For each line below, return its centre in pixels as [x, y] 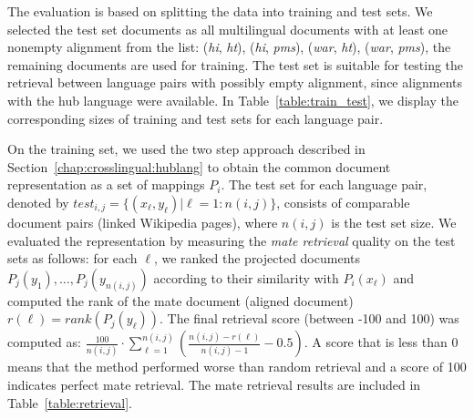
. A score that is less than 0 [381, 342]
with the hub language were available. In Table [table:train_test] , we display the [233, 100]
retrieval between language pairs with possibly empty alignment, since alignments [235, 82]
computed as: [44, 342]
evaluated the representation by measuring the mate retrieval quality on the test [232, 240]
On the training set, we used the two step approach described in [186, 149]
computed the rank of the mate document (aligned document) [180, 300]
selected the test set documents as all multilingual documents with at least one [228, 29]
